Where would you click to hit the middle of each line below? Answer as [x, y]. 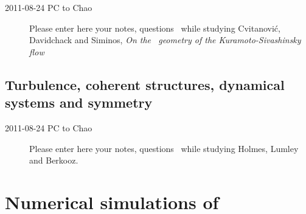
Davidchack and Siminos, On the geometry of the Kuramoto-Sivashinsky [165, 40]
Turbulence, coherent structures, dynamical [145, 84]
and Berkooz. [54, 160]
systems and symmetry [79, 102]
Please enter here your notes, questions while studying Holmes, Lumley [164, 148]
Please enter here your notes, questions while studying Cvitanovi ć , [155, 28]
